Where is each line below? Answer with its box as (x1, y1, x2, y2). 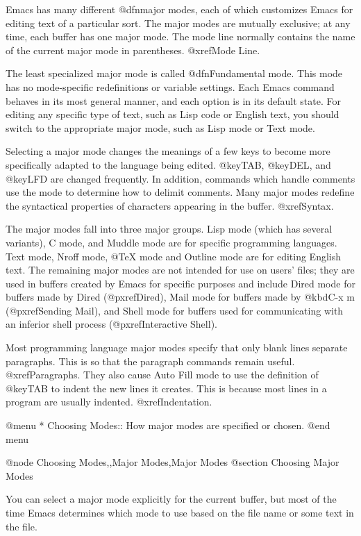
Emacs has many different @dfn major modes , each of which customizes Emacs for (6, 2, 353, 16)
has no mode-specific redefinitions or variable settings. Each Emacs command (6, 79, 335, 94)
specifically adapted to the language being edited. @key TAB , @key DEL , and (6, 157, 331, 171)
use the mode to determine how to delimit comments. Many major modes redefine (6, 185, 355, 199)
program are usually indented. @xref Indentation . (6, 394, 212, 409)
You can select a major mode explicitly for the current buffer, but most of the (6, 492, 337, 506)
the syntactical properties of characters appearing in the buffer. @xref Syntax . (6, 198, 334, 212)
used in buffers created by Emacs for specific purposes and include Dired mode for (6, 276, 355, 290)
